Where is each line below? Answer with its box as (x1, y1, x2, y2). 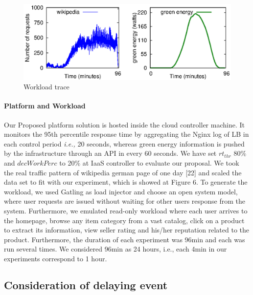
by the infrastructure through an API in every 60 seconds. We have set (4, 148, 217, 158)
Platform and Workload (4, 101, 86, 111)
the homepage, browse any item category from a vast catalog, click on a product (4, 215, 245, 225)
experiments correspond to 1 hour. (4, 253, 107, 263)
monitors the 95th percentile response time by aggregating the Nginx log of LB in (4, 129, 249, 139)
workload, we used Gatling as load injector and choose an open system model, (4, 186, 238, 196)
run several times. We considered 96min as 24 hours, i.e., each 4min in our (4, 244, 227, 254)
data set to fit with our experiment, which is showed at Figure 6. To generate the (4, 177, 248, 187)
